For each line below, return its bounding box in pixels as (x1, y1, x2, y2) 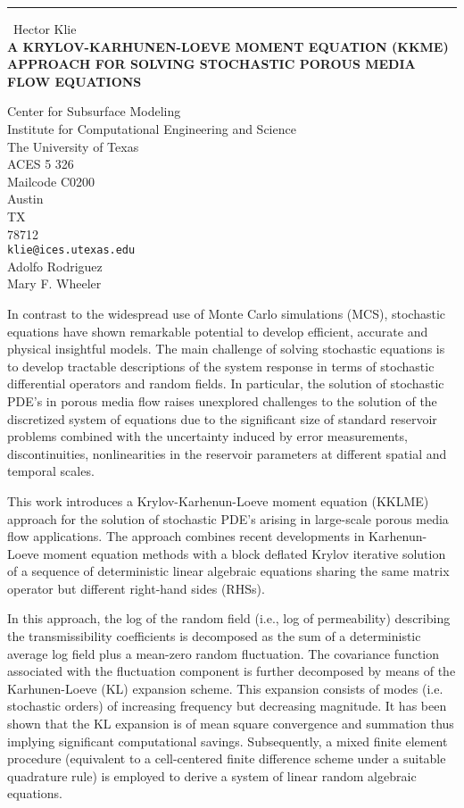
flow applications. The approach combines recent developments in (7, 527, 365, 546)
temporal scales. (7, 462, 95, 480)
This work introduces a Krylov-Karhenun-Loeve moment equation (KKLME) (7, 491, 429, 510)
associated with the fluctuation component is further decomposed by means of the (7, 662, 456, 680)
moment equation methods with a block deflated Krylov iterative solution (43, 544, 446, 562)
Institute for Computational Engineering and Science (7, 119, 296, 137)
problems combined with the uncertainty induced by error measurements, (7, 427, 408, 446)
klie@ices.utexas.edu (7, 244, 136, 257)
